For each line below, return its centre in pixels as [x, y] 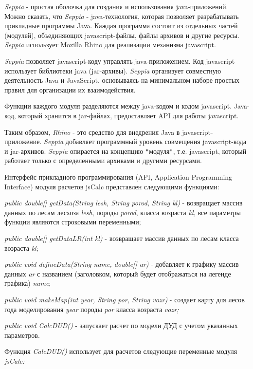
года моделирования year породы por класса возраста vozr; [92, 309]
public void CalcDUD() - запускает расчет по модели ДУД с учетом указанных [121, 325]
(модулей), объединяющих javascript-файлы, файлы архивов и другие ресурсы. [122, 35]
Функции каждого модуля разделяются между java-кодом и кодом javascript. [118, 106]
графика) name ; [28, 283]
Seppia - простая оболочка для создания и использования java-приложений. [116, 6]
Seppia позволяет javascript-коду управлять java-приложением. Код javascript [120, 61]
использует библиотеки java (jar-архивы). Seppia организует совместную [113, 70]
